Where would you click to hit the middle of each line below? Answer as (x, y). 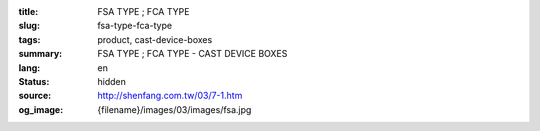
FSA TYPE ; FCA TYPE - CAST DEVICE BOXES (192, 54)
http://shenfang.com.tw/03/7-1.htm (170, 96)
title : (28, 11)
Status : (34, 81)
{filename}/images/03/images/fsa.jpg (174, 109)
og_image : (41, 109)
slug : (29, 26)
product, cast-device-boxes (155, 39)
